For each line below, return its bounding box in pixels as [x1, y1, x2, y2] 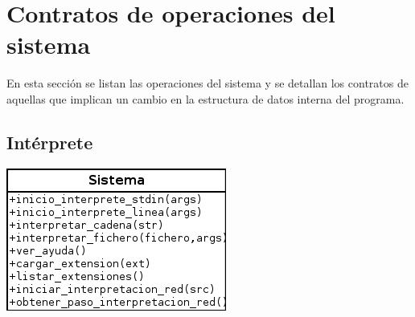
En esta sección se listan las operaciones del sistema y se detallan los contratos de [6, 75, 409, 91]
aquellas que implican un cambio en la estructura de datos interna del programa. [6, 90, 405, 107]
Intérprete [6, 129, 93, 154]
